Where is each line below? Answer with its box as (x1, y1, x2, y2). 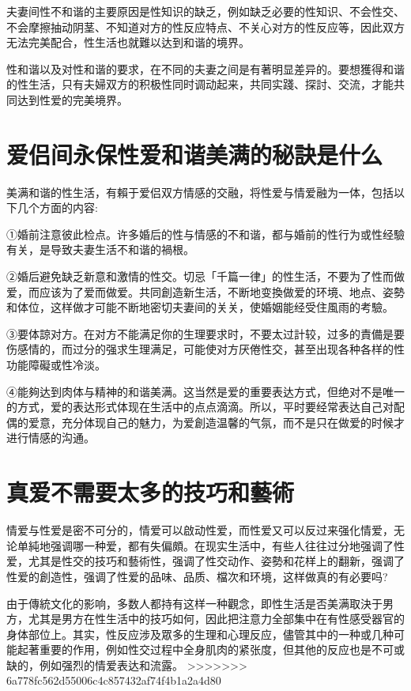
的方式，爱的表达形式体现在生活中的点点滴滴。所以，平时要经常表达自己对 (6, 398, 394, 415)
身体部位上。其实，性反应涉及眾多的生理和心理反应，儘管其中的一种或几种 (6, 625, 394, 642)
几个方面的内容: (17, 199, 98, 216)
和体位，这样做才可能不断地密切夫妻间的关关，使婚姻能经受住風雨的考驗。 (6, 299, 394, 315)
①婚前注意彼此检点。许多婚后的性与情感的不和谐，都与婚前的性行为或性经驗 (6, 225, 405, 242)
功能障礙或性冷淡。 (6, 357, 106, 373)
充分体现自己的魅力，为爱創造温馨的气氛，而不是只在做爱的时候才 (61, 413, 405, 430)
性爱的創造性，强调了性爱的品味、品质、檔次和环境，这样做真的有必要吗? (6, 568, 388, 584)
